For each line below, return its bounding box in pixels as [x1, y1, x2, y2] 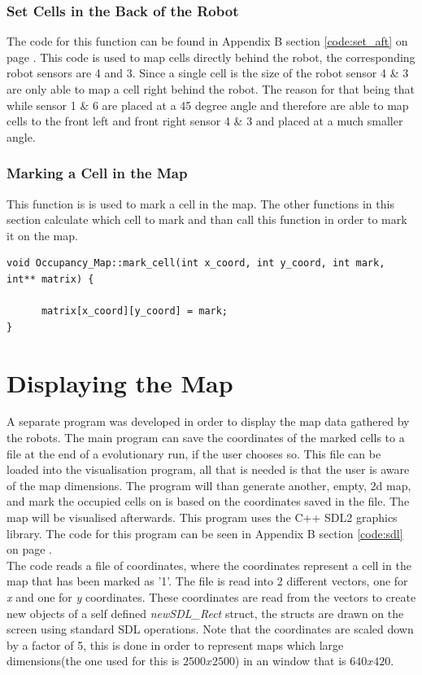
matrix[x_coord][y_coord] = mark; [41, 305, 228, 318]
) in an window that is [235, 652, 346, 669]
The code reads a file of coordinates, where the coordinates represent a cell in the [7, 556, 411, 573]
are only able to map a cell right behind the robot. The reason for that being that [7, 81, 415, 97]
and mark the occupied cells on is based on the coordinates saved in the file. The [7, 493, 410, 510]
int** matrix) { [7, 273, 94, 285]
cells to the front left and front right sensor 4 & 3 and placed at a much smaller [7, 112, 403, 129]
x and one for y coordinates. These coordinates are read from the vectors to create [7, 589, 416, 605]
